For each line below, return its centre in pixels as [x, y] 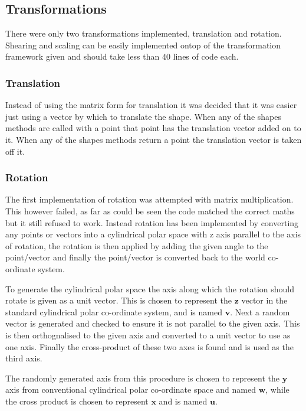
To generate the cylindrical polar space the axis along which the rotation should [150, 288]
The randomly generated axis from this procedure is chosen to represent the [142, 378]
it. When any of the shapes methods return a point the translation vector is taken [154, 139]
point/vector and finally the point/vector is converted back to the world [135, 257]
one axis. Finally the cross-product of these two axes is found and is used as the [149, 346]
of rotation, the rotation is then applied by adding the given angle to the [137, 245]
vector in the [264, 300]
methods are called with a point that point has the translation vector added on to [153, 128]
